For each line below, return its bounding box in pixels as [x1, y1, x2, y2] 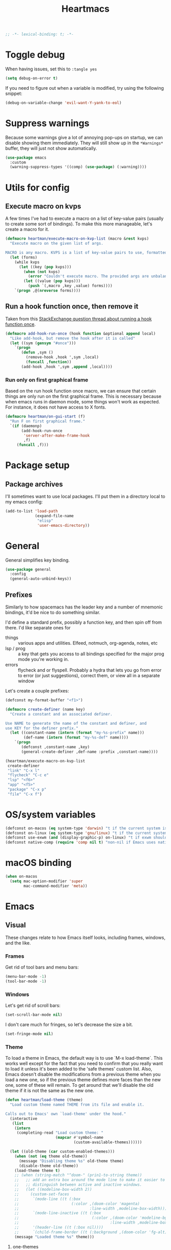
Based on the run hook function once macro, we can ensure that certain [5, 388, 156, 394]
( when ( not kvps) [23, 269, 60, 274]
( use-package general [5, 567, 51, 572]
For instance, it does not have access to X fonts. [5, 404, 106, 411]
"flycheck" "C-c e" [7, 773, 49, 778]
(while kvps [14, 260, 40, 265]
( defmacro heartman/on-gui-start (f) [5, 414, 85, 419]
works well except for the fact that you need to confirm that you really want [5, 1060, 163, 1066]
